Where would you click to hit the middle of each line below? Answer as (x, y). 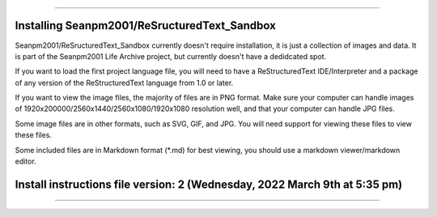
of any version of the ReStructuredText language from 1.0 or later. (124, 83)
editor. (25, 161)
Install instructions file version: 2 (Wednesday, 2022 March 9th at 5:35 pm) (209, 184)
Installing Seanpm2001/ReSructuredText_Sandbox (146, 26)
